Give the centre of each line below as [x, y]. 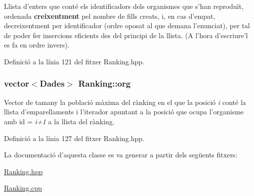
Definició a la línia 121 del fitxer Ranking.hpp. [74, 61]
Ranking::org [105, 83]
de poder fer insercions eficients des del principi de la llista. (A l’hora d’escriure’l [126, 35]
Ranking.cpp [23, 188]
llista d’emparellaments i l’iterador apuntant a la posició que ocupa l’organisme [124, 112]
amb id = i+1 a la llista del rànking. [59, 121]
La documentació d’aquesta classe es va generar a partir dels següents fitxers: [121, 155]
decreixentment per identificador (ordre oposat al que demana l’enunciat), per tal [127, 25]
